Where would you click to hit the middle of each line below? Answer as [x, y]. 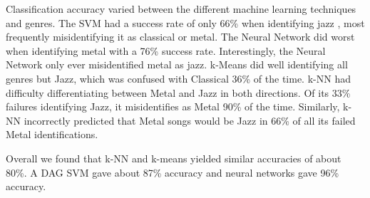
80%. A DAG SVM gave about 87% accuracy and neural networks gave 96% [173, 172]
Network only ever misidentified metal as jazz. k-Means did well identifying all [177, 64]
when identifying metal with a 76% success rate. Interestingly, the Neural [166, 50]
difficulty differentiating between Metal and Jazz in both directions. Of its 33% [178, 92]
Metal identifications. [52, 134]
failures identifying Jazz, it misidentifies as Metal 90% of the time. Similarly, [173, 106]
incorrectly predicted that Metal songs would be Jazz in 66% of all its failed [190, 120]
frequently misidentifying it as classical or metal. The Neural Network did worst [180, 37]
